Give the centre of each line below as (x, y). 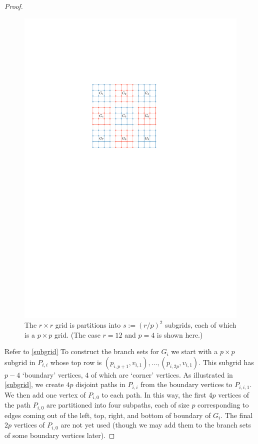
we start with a (194, 351)
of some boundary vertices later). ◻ (60, 435)
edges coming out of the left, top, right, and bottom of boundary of (108, 415)
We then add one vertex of (45, 394)
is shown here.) (180, 334)
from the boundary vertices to (186, 384)
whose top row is (76, 362)
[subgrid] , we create (34, 384)
